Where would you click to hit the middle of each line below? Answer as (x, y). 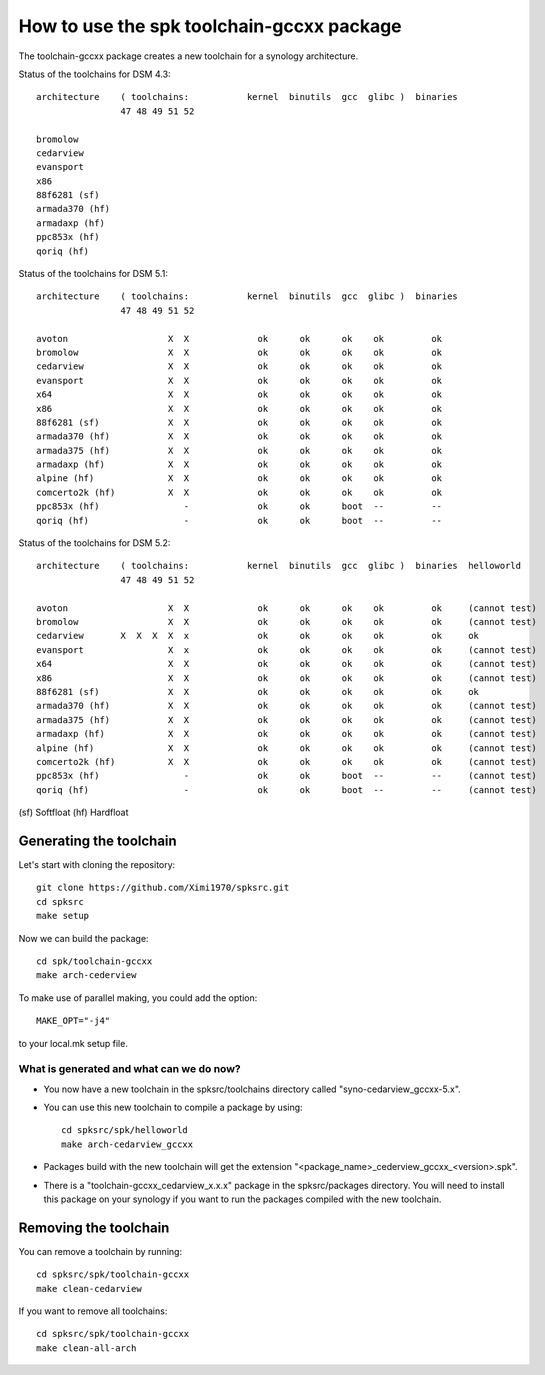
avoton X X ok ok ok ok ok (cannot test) (286, 608)
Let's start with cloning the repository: (97, 864)
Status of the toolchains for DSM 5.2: (94, 543)
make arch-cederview (86, 975)
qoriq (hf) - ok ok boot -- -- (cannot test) (286, 789)
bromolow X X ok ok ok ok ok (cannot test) (286, 621)
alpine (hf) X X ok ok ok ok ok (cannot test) (286, 748)
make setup (63, 916)
